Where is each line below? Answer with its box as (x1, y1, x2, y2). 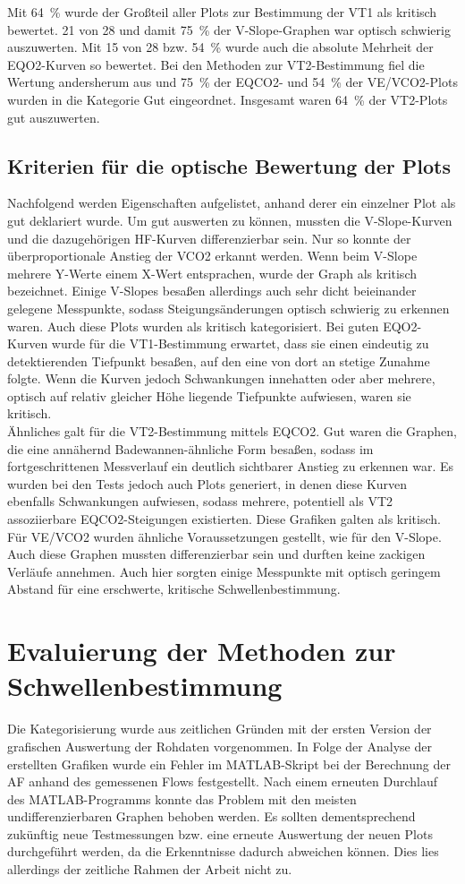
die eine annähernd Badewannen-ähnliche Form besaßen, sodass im (7, 439, 374, 458)
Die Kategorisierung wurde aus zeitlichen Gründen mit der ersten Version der (7, 719, 432, 738)
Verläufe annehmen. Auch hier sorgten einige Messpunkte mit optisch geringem (7, 562, 441, 580)
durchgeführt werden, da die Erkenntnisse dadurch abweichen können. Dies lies (7, 842, 439, 861)
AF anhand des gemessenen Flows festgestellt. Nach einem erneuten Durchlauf (7, 772, 437, 791)
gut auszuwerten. (7, 107, 100, 126)
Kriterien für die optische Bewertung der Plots (7, 151, 451, 179)
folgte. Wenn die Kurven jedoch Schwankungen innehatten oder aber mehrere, (7, 369, 435, 388)
